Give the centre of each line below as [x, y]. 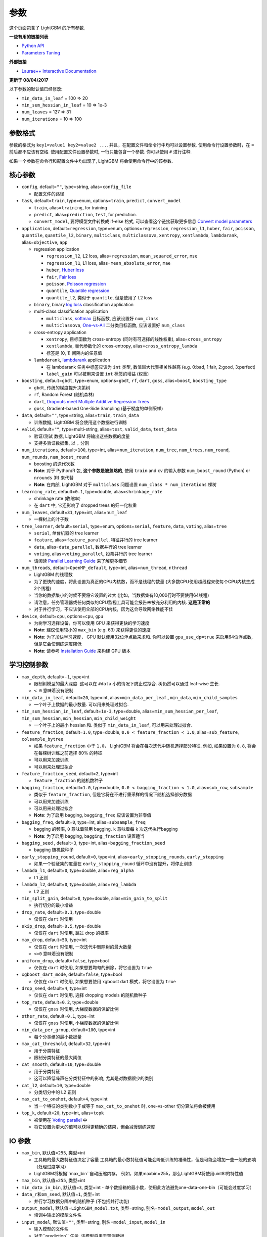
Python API [33, 46]
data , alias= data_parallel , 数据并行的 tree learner [88, 547]
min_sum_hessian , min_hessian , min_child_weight [79, 718]
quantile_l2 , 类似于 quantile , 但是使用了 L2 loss [99, 297]
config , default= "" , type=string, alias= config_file [76, 187]
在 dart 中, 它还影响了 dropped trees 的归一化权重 [85, 505]
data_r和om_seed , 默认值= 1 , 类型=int [61, 1194]
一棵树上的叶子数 [51, 519]
